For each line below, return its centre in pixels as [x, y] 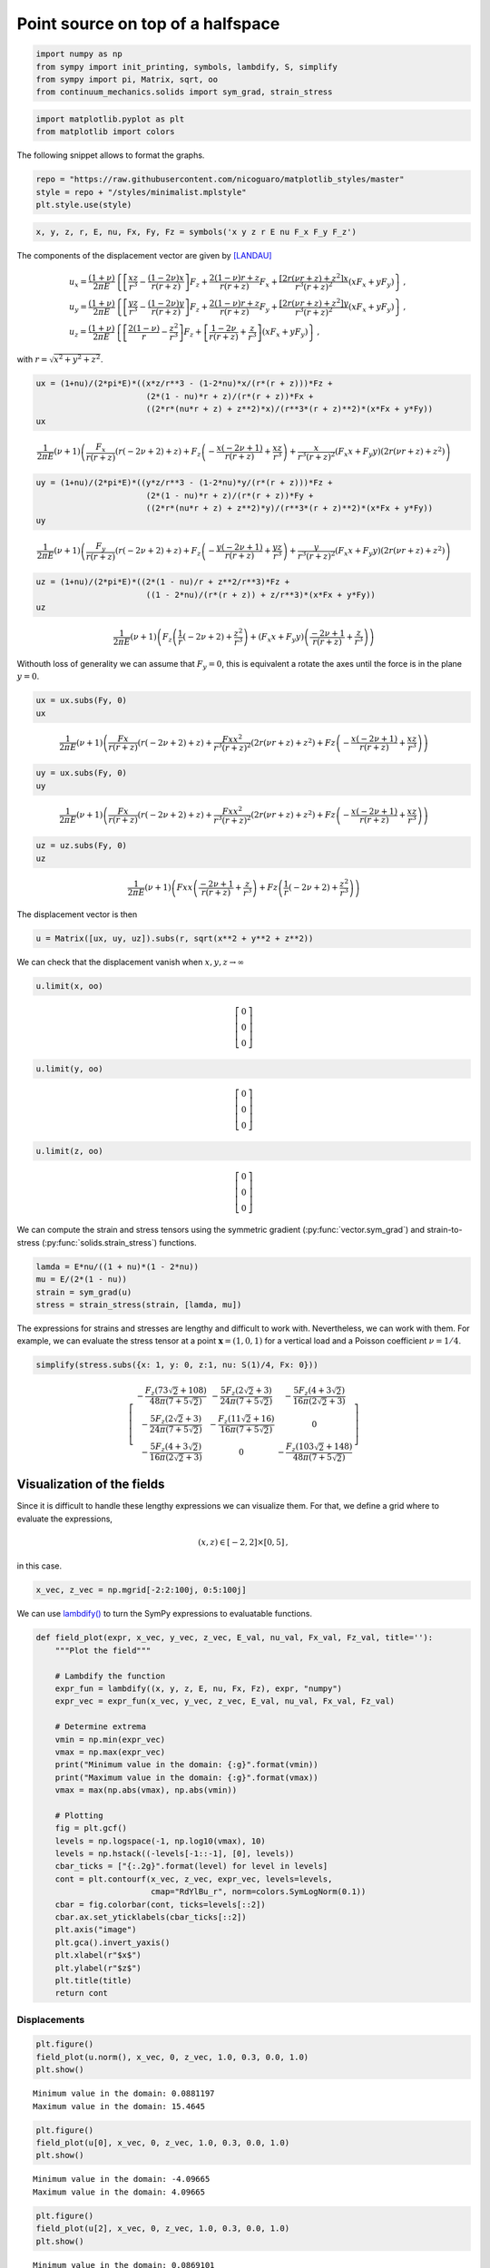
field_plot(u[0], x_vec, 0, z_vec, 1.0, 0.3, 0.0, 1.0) [163, 2142]
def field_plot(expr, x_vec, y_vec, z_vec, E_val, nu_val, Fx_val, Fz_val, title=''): [235, 1638]
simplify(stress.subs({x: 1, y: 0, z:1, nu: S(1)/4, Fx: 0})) [177, 1365]
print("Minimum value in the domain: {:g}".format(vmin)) [186, 1765]
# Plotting [79, 1815]
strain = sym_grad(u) [84, 1292]
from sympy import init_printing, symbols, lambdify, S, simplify [186, 67]
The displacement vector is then [77, 914]
